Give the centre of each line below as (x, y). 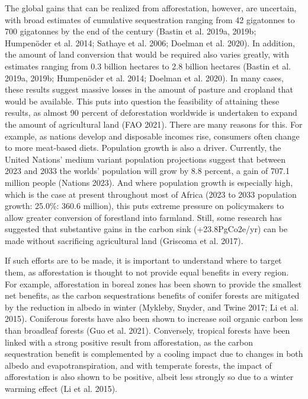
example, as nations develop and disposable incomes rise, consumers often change (152, 136)
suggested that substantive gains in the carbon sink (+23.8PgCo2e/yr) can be (146, 229)
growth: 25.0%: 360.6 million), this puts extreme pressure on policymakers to (145, 206)
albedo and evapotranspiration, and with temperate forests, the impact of (138, 365)
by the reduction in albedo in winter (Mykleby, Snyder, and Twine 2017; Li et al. (152, 307)
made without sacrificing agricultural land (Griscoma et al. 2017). (124, 240)
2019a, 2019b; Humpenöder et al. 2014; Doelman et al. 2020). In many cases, (144, 77)
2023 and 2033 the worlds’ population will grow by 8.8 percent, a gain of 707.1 (147, 171)
